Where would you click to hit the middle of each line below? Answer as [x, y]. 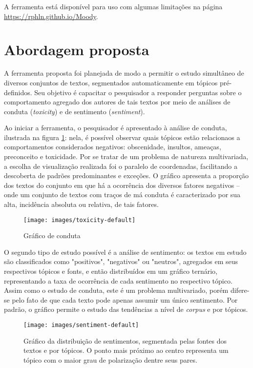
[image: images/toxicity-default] [80, 220]
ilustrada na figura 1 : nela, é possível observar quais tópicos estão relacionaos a [122, 137]
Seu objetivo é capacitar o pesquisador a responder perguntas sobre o [138, 92]
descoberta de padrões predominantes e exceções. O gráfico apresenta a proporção [126, 175]
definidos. [18, 92]
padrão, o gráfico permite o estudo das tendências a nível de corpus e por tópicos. [126, 309]
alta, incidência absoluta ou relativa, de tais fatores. [81, 204]
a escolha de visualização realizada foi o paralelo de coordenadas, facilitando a [121, 166]
